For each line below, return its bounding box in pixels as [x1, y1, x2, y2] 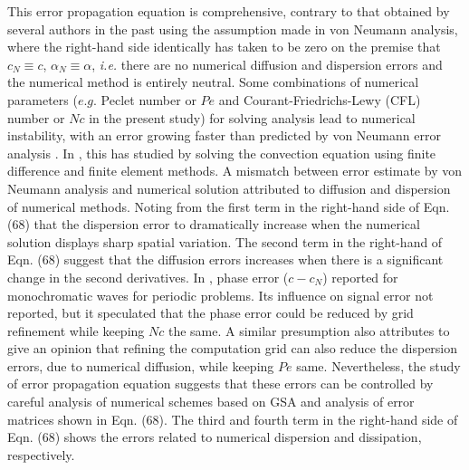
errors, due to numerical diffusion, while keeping [7, 356, 274, 375]
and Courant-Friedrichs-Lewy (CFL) [218, 90, 421, 109]
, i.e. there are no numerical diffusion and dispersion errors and [91, 54, 443, 73]
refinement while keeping [7, 321, 145, 340]
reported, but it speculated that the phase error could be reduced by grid [7, 303, 414, 322]
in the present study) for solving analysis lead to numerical [89, 108, 416, 127]
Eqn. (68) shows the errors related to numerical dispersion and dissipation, [7, 427, 422, 446]
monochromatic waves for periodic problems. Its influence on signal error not [7, 285, 434, 304]
